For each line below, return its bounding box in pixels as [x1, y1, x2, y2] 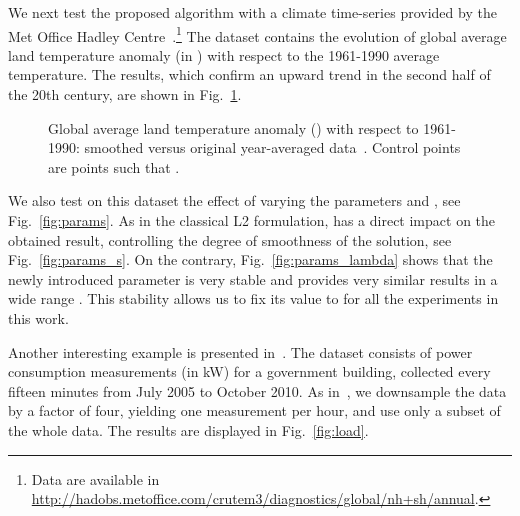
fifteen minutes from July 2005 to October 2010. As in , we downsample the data [8, 380, 507, 401]
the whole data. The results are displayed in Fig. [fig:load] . [8, 419, 369, 440]
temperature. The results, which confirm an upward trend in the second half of [8, 64, 491, 85]
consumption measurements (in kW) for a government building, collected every [8, 361, 491, 382]
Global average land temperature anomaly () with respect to [48, 117, 419, 138]
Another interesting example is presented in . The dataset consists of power [8, 341, 473, 362]
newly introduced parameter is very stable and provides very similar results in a [8, 268, 498, 289]
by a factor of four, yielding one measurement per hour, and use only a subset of [8, 400, 501, 421]
